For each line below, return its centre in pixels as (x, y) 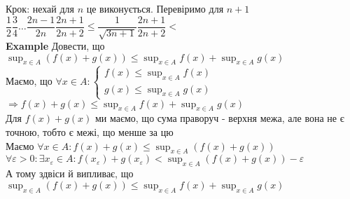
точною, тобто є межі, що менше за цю (90, 131)
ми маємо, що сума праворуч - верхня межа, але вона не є (219, 118)
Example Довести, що (55, 46)
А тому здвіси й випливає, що (70, 173)
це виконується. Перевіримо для (155, 8)
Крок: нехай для (40, 8)
